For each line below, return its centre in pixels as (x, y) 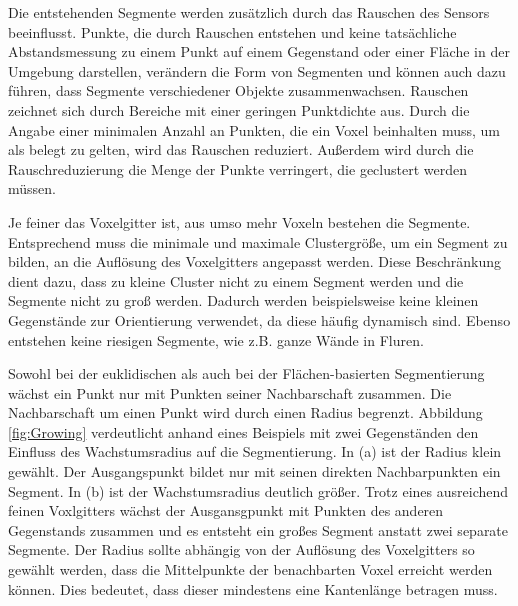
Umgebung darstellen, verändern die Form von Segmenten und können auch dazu (257, 70)
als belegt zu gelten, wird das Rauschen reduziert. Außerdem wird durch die (241, 149)
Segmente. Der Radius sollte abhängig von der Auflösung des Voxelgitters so (241, 549)
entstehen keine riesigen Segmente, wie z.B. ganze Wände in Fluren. (216, 339)
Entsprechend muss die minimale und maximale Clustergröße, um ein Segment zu (258, 241)
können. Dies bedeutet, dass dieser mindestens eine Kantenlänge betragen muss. (253, 588)
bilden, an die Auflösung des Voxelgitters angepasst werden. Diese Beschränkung (254, 261)
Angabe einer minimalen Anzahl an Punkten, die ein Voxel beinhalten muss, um (254, 129)
